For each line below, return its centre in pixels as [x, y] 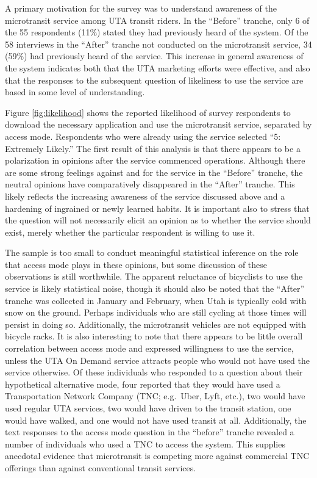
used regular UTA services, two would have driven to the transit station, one [148, 408]
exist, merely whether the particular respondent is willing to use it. [130, 232]
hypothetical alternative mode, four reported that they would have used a [143, 384]
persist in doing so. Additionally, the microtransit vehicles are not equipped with [156, 324]
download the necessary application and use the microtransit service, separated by [158, 124]
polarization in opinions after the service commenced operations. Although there [155, 160]
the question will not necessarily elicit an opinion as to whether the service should [158, 220]
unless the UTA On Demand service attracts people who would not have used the [157, 360]
